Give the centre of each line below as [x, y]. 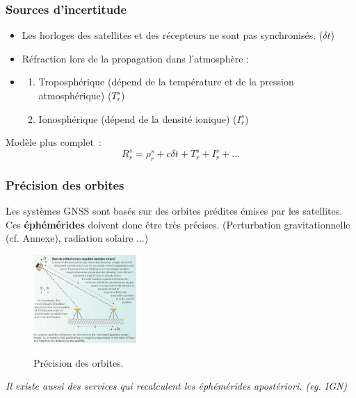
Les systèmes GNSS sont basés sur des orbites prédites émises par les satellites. [174, 211]
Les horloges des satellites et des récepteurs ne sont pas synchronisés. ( [172, 35]
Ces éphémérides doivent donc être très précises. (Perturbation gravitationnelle [178, 224]
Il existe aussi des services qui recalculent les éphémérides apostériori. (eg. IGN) [177, 386]
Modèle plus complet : [54, 142]
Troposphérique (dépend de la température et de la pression [166, 82]
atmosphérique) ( [75, 95]
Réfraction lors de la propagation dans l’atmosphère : [135, 58]
